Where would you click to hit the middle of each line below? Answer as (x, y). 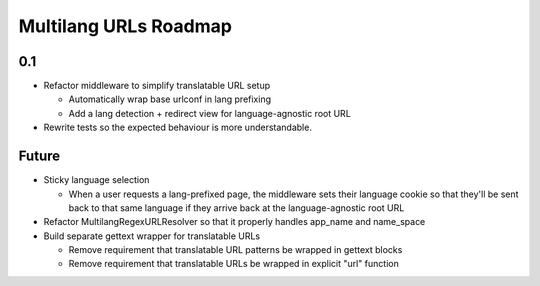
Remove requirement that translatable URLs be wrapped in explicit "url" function (233, 264)
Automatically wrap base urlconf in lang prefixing (170, 99)
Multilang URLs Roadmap (125, 26)
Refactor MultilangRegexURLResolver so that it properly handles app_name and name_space (234, 222)
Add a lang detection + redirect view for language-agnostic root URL (210, 113)
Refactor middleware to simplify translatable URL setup (157, 86)
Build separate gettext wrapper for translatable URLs (151, 236)
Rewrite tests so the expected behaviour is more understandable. (177, 127)
